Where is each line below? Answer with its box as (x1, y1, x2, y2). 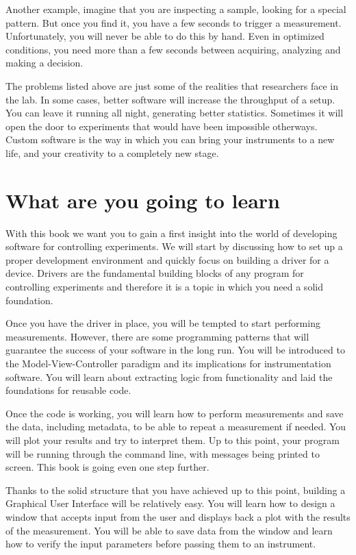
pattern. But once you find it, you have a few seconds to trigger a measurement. (5, 15, 342, 29)
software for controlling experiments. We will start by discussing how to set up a (5, 239, 343, 254)
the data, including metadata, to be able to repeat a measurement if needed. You (5, 419, 346, 434)
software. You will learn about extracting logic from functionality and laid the (5, 369, 333, 384)
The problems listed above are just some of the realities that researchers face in (5, 78, 339, 92)
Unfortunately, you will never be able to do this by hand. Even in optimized (5, 29, 325, 43)
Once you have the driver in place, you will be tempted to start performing (5, 316, 320, 330)
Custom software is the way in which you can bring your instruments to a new (5, 132, 335, 147)
